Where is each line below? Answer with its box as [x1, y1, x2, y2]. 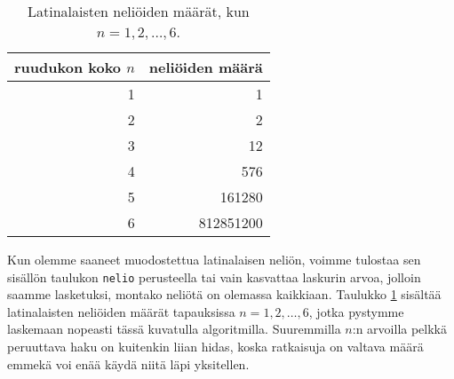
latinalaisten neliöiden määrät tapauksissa [7, 302, 235, 320]
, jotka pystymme [308, 302, 404, 320]
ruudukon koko [14, 57, 122, 77]
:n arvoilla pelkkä [352, 320, 447, 338]
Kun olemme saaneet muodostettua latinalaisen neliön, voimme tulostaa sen [7, 250, 421, 268]
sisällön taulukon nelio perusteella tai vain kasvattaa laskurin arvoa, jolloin [7, 267, 421, 286]
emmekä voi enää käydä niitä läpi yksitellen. [7, 354, 250, 373]
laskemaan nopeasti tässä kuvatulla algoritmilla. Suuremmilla [7, 320, 341, 338]
